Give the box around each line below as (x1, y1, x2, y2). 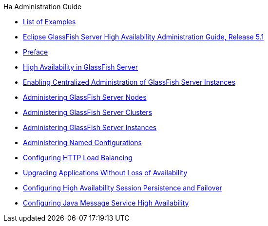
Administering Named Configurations (23, 138, 142, 147)
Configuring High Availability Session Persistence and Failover (23, 184, 222, 192)
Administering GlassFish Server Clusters (23, 108, 153, 116)
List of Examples (23, 18, 76, 26)
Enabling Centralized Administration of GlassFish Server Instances (23, 78, 235, 86)
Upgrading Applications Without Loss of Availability (23, 169, 188, 177)
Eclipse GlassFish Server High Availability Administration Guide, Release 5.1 (23, 33, 264, 41)
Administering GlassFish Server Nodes (23, 93, 147, 101)
